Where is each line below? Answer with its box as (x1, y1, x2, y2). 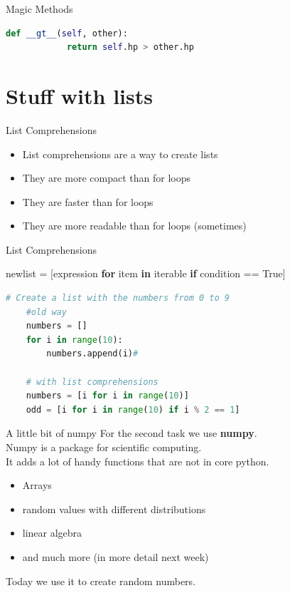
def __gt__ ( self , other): (6, 28, 128, 38)
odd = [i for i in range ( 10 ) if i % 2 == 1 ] (26, 404, 240, 415)
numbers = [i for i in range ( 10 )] (26, 391, 189, 401)
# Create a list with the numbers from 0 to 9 (6, 293, 230, 304)
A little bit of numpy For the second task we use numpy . (6, 426, 257, 440)
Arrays (22, 478, 52, 493)
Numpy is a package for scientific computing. (6, 440, 202, 454)
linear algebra (22, 525, 82, 540)
